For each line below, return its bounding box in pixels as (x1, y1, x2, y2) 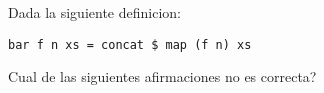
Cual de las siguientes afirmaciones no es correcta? (8, 66, 317, 87)
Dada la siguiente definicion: (8, 2, 181, 22)
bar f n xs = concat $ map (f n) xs (8, 37, 252, 52)
